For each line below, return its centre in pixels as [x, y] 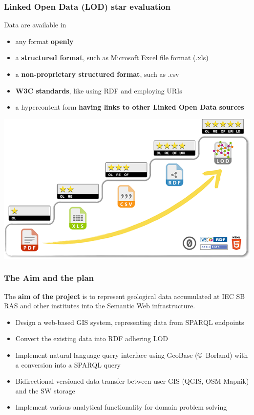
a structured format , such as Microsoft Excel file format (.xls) [112, 58]
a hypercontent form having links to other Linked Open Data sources [130, 107]
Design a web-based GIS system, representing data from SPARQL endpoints [130, 322]
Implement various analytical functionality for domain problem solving [121, 407]
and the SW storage [45, 390]
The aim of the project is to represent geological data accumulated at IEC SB [125, 296]
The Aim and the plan [49, 278]
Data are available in [35, 25]
